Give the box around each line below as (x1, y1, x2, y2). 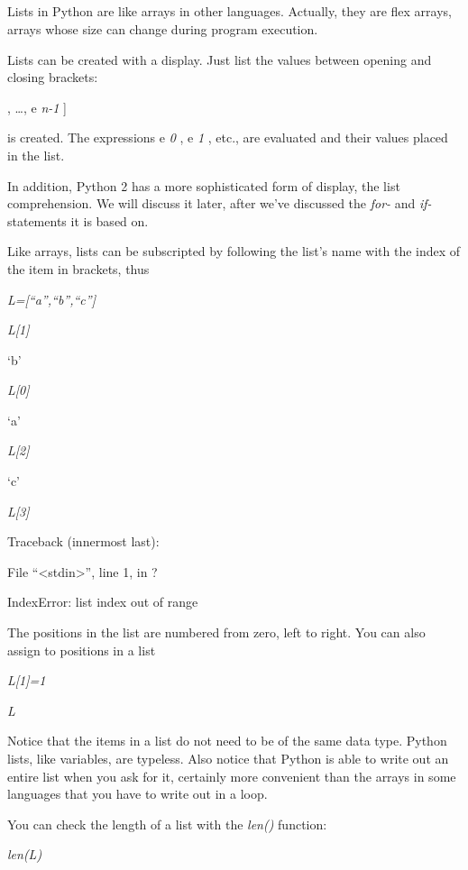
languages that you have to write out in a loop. (7, 784, 268, 803)
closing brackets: (7, 68, 98, 87)
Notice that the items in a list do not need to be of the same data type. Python (7, 731, 447, 750)
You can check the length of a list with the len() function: (7, 814, 327, 833)
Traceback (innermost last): (7, 532, 160, 551)
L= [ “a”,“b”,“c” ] (7, 289, 96, 308)
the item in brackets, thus (7, 259, 150, 278)
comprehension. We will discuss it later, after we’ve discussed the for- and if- (7, 194, 432, 213)
